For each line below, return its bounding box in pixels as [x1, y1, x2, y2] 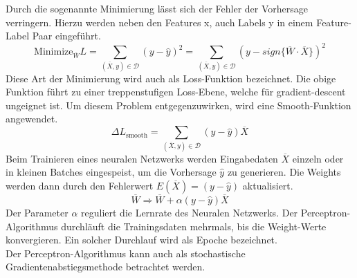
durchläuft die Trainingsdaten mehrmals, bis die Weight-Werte [61, 219, 327, 233]
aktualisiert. [242, 178, 293, 192]
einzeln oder [292, 151, 344, 165]
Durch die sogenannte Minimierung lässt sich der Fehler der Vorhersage [6, 1, 308, 15]
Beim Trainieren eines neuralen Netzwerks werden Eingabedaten [6, 151, 278, 165]
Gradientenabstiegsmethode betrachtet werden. [6, 259, 205, 274]
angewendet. [6, 111, 58, 126]
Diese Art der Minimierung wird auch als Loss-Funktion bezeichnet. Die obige [6, 71, 336, 85]
